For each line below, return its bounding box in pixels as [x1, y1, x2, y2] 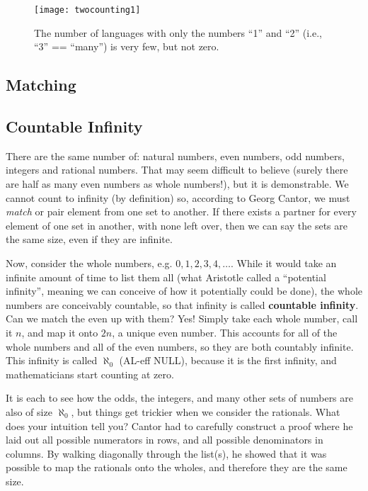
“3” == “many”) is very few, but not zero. [34, 39, 219, 54]
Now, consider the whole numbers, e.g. [6, 255, 173, 270]
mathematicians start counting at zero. [6, 366, 174, 381]
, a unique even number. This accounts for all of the [112, 324, 338, 339]
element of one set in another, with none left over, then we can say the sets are [6, 218, 347, 232]
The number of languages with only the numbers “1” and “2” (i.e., [34, 25, 323, 40]
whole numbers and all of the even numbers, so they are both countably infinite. [6, 339, 354, 354]
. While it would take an [231, 255, 337, 270]
